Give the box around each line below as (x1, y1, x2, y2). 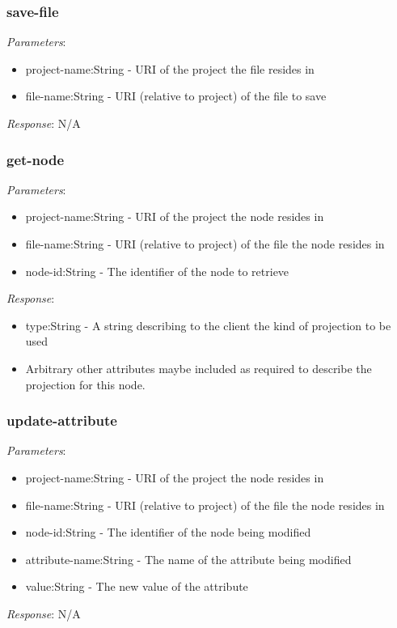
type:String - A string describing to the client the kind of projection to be (25, 316, 391, 333)
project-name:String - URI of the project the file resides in (25, 60, 315, 77)
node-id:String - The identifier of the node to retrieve (25, 262, 289, 279)
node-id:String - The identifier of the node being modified (25, 524, 311, 541)
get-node (6, 149, 65, 169)
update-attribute (6, 410, 117, 431)
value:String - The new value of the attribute (25, 578, 248, 595)
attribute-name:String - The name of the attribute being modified (25, 550, 352, 567)
